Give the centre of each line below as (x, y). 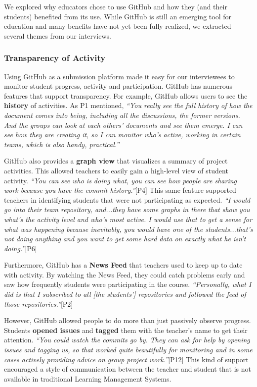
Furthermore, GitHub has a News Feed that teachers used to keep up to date (123, 265)
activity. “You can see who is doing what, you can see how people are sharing (120, 180)
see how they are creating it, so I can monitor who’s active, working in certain (122, 135)
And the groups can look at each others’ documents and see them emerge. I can (123, 125)
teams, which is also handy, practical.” (62, 144)
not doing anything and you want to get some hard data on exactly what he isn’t (125, 239)
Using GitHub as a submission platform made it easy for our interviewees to (119, 76)
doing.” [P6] (21, 248)
